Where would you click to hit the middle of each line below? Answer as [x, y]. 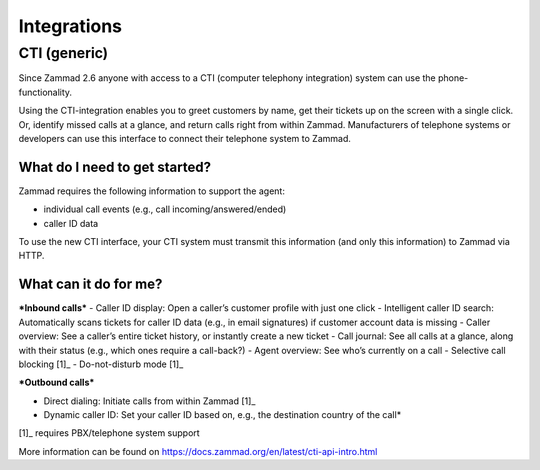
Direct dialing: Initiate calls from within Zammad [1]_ [149, 401]
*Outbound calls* [56, 382]
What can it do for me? [90, 284]
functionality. [45, 92]
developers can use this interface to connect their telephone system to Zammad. [185, 138]
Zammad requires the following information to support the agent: [151, 191]
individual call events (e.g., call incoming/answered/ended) [165, 209]
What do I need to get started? [115, 166]
